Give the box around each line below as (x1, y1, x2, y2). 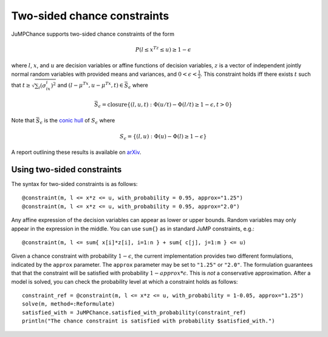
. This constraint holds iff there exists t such (200, 70, 311, 78)
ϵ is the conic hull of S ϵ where (39, 117, 115, 125)
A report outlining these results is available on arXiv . (11, 148, 142, 156)
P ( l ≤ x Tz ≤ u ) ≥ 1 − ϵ (135, 45, 191, 53)
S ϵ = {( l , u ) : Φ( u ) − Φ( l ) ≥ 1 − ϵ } (119, 133, 207, 141)
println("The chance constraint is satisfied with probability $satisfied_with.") (22, 318, 275, 324)
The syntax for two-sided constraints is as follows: (11, 181, 138, 188)
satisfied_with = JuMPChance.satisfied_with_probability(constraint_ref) (22, 309, 247, 316)
